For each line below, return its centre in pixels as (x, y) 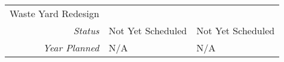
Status (86, 30)
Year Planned (71, 48)
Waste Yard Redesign (54, 13)
